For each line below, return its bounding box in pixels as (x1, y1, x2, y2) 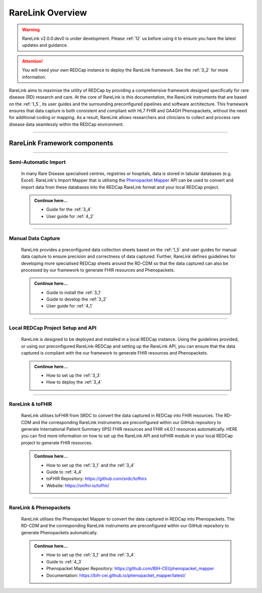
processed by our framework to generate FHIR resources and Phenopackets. (21, 267, 175, 273)
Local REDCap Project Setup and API (9, 324, 97, 331)
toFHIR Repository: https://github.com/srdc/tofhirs (46, 476, 147, 482)
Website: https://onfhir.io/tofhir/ (46, 482, 110, 488)
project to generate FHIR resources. (21, 440, 93, 445)
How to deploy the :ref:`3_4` (46, 379, 102, 385)
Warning (22, 27, 40, 33)
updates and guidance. (22, 42, 68, 48)
